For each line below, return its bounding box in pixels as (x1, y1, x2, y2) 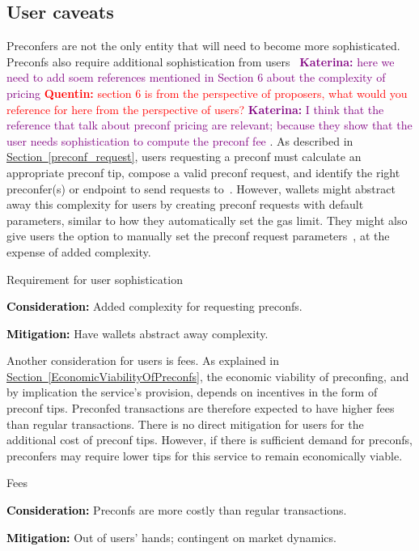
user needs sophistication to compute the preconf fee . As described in (6, 132, 353, 149)
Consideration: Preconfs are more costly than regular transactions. (6, 502, 347, 519)
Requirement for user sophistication (6, 270, 183, 287)
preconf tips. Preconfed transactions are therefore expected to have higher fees (6, 400, 395, 417)
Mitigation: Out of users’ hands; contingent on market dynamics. (6, 528, 336, 545)
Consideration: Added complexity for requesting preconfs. (6, 298, 303, 315)
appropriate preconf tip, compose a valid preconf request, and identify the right (6, 163, 400, 180)
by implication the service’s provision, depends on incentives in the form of (6, 384, 378, 401)
